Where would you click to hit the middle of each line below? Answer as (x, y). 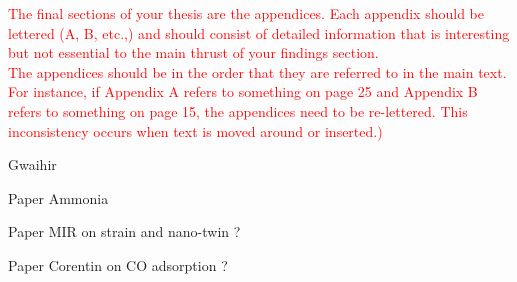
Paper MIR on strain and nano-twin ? (124, 231)
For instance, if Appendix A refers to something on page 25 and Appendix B (243, 91)
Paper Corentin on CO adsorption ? (118, 264)
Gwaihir (32, 164)
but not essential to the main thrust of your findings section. (193, 52)
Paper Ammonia (58, 197)
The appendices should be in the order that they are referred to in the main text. (257, 71)
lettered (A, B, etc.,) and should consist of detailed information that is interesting (259, 32)
